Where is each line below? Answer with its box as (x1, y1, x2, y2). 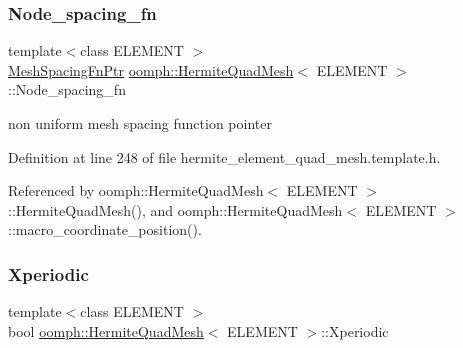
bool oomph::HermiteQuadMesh (8, 320, 204, 341)
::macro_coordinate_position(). (8, 219, 202, 240)
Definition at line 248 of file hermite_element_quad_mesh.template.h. (8, 146, 441, 167)
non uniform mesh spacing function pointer (8, 113, 272, 133)
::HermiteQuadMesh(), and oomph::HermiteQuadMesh (8, 199, 343, 220)
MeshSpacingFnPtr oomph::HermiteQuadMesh (8, 59, 294, 80)
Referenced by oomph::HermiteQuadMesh (8, 180, 264, 201)
